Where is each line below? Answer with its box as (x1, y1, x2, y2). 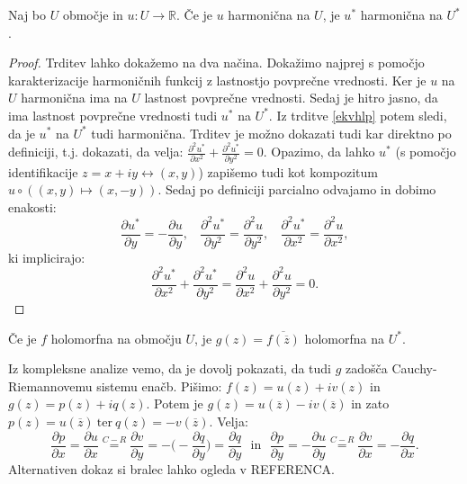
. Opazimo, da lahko (263, 142, 375, 161)
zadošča (346, 359, 388, 378)
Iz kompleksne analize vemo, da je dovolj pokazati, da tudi (8, 359, 332, 378)
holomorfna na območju (50, 328, 182, 347)
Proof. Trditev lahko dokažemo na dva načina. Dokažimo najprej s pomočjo (8, 53, 425, 72)
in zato (351, 394, 390, 413)
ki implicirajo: (8, 247, 85, 266)
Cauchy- (391, 359, 437, 378)
